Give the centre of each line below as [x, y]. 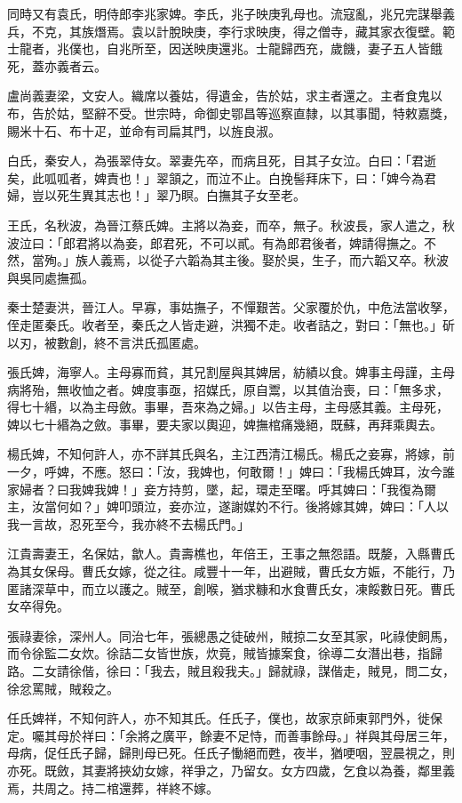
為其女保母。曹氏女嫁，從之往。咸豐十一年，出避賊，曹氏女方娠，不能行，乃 [231, 571]
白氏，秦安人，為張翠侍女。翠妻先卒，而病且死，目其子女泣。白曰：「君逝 [222, 161]
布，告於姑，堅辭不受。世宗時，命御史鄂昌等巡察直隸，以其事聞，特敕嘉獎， [231, 112]
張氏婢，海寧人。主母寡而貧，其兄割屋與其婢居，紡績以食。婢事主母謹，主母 [231, 372]
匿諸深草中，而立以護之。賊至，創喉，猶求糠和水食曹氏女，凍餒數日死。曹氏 [231, 588]
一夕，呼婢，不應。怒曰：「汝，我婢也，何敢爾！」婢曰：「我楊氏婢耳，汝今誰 [231, 472]
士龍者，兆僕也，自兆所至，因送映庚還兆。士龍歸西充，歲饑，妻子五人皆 [219, 48]
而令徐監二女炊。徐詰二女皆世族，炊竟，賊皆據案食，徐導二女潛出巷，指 [219, 653]
